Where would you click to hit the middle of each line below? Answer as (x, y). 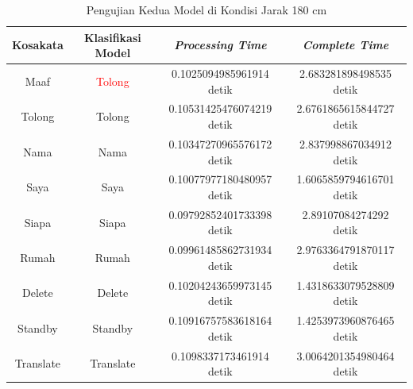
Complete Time (345, 45)
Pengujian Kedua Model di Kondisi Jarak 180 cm (206, 10)
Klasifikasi (112, 37)
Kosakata (38, 45)
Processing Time (220, 45)
